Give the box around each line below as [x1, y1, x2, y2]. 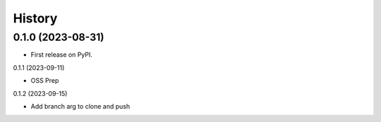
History [13, 11, 58, 26]
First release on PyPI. [30, 50, 93, 59]
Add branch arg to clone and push [30, 102, 131, 110]
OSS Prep [30, 76, 59, 85]
